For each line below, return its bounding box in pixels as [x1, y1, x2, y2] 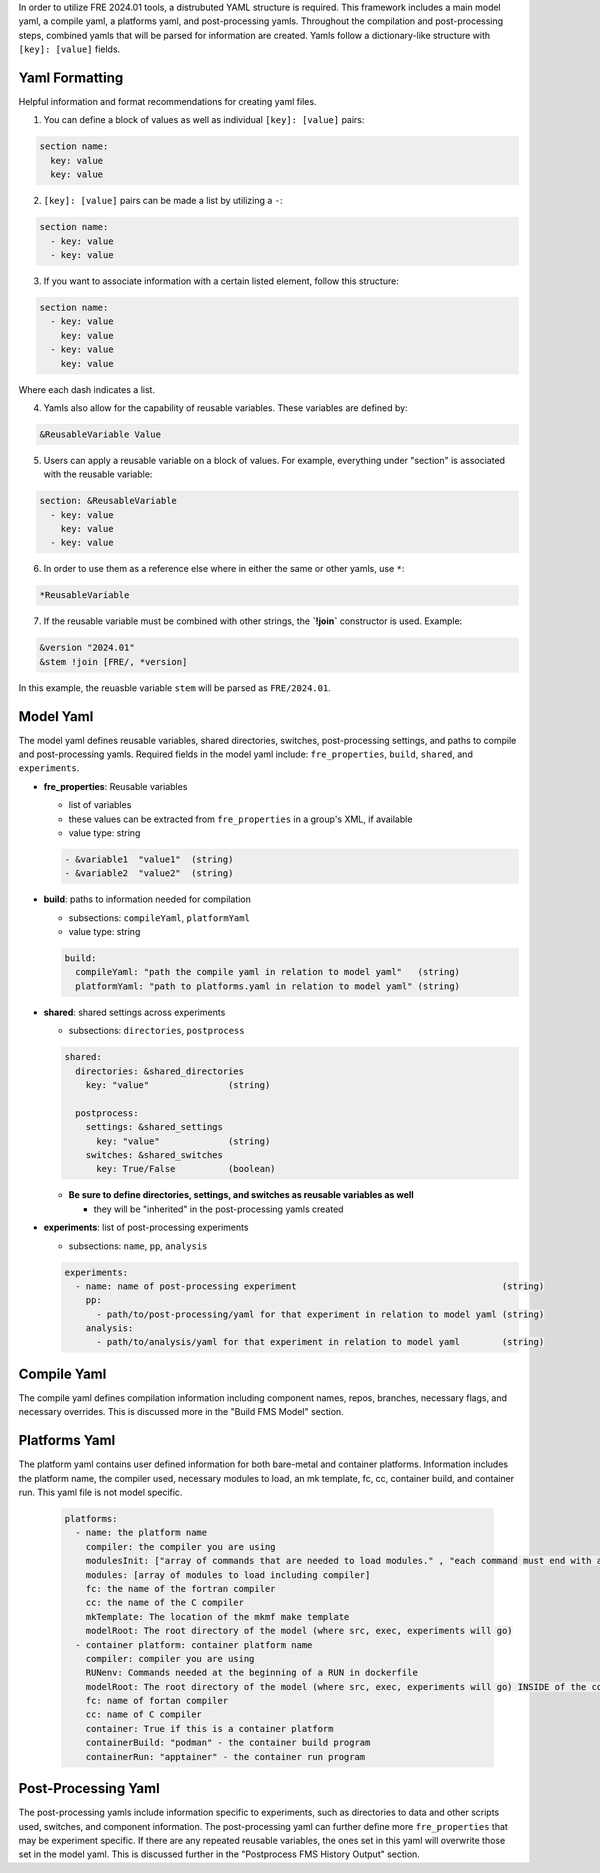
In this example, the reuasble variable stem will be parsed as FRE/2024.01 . [18, 681, 332, 694]
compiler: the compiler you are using [85, 1541, 276, 1552]
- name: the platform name [75, 1527, 208, 1539]
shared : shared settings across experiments [43, 1006, 226, 1018]
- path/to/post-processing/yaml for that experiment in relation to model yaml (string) [96, 1308, 545, 1320]
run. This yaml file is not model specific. [18, 1486, 183, 1499]
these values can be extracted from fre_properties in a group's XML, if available [68, 813, 413, 825]
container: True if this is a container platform [85, 1723, 334, 1734]
